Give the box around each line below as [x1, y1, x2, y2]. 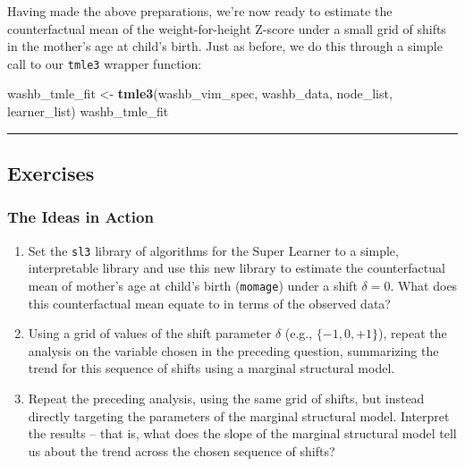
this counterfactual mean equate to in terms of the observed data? [28, 293, 391, 312]
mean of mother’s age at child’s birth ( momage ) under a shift [28, 275, 358, 294]
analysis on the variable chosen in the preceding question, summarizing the [28, 341, 439, 360]
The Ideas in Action [7, 206, 154, 228]
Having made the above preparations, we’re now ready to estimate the [7, 2, 393, 20]
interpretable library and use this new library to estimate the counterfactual [28, 258, 445, 277]
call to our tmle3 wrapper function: [7, 54, 202, 72]
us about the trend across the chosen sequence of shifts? [28, 441, 335, 460]
